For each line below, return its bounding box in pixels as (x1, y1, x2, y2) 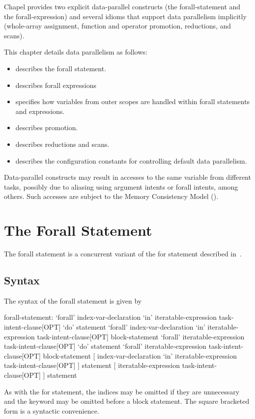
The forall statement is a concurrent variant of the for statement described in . (4, 249, 242, 259)
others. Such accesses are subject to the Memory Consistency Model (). (4, 191, 219, 201)
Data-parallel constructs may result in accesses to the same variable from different (4, 172, 251, 182)
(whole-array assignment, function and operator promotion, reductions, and (4, 21, 231, 31)
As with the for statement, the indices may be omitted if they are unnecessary (4, 386, 240, 396)
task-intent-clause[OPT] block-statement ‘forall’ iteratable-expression (37, 331, 245, 341)
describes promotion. (15, 122, 78, 133)
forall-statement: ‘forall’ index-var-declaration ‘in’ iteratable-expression (4, 312, 217, 322)
